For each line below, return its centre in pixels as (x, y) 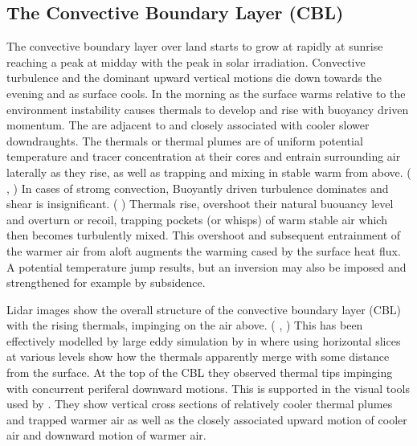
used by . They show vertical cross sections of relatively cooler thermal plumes (200, 404)
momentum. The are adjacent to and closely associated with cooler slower (188, 125)
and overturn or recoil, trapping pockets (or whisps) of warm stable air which (197, 219)
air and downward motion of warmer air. (106, 435)
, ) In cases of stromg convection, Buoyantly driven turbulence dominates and (198, 188)
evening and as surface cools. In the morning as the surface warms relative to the (206, 93)
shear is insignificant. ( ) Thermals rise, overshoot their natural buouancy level (200, 204)
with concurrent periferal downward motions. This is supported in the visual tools (208, 388)
